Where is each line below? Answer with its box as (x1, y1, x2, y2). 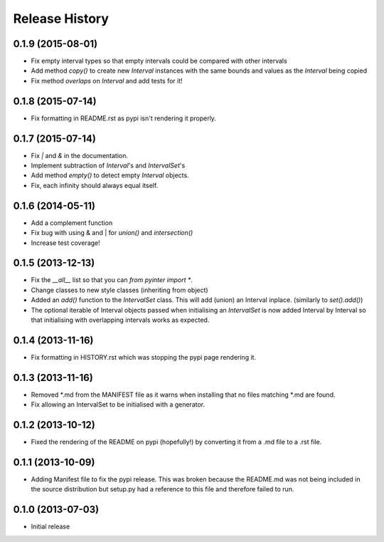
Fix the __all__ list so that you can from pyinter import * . (31, 276, 193, 284)
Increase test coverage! (31, 239, 101, 247)
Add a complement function (31, 218, 113, 227)
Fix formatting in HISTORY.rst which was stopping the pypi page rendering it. (31, 353, 256, 361)
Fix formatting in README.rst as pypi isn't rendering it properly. (31, 114, 217, 123)
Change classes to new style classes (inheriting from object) (31, 286, 209, 294)
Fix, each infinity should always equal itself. (31, 181, 159, 189)
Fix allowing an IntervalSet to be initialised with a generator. (31, 400, 206, 409)
